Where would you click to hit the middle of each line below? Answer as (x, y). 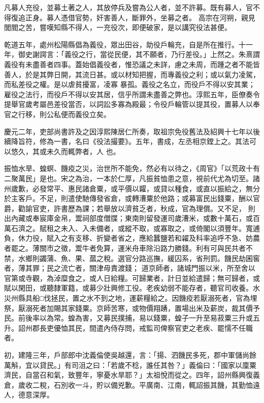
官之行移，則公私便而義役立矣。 (57, 114)
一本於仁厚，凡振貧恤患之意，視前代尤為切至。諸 (178, 178)
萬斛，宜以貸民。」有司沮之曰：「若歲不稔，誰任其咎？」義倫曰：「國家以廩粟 (130, 365)
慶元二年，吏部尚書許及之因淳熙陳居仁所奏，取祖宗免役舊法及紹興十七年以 (128, 131)
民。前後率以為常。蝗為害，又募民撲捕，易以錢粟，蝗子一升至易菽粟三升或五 (132, 318)
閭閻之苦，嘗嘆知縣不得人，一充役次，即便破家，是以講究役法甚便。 (118, 27)
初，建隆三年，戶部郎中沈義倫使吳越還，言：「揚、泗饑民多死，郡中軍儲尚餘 (130, 355)
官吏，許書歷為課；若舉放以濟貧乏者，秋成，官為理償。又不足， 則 (144, 208)
